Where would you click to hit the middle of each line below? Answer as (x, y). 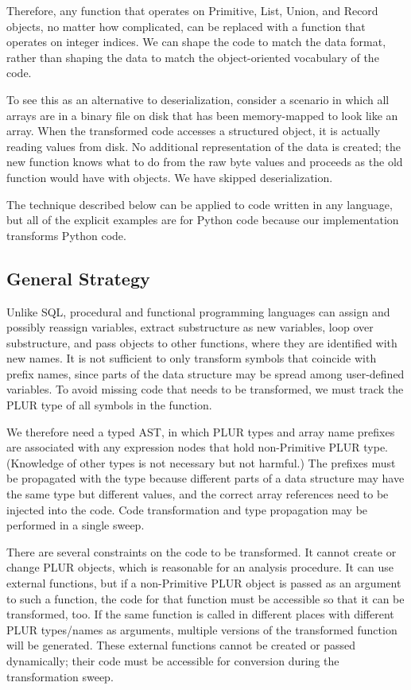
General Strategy (78, 278)
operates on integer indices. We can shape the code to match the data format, (196, 42)
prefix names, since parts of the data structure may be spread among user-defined (205, 373)
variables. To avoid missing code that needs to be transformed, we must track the (205, 389)
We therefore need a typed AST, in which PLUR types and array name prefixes (201, 431)
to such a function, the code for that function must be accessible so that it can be (205, 598)
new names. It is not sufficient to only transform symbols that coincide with (192, 358)
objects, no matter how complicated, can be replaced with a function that (186, 26)
